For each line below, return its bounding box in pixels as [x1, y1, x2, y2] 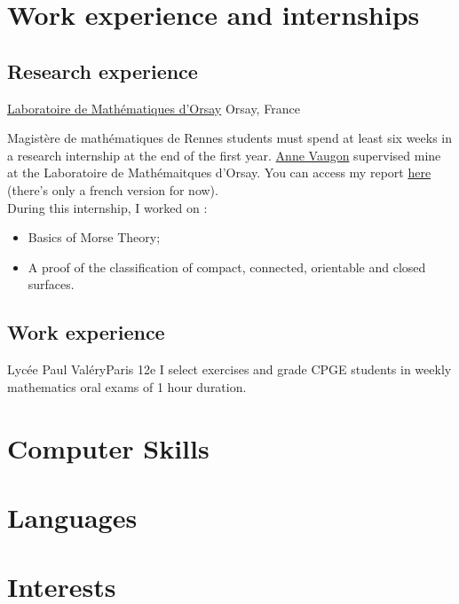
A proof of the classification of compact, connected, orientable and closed [28, 257, 426, 276]
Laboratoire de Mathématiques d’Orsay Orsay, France [7, 98, 300, 117]
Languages [7, 498, 138, 535]
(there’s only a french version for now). [7, 180, 218, 199]
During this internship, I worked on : [7, 198, 208, 216]
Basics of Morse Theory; [28, 228, 161, 247]
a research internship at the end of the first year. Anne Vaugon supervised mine [7, 145, 441, 164]
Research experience [7, 57, 198, 84]
